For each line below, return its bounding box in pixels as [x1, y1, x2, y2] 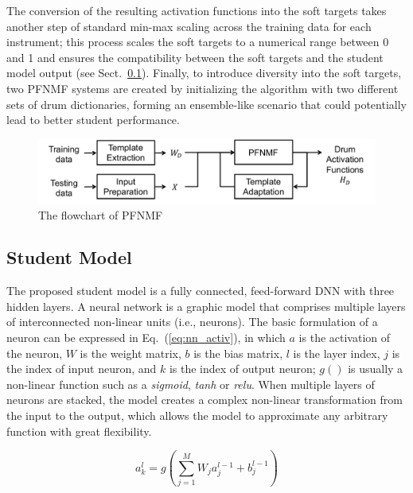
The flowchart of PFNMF [38, 206, 163, 223]
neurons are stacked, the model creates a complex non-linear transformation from [6, 391, 403, 408]
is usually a [348, 360, 403, 377]
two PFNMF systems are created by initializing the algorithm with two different [6, 80, 399, 96]
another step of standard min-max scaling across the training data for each [6, 17, 372, 34]
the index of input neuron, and [6, 360, 157, 377]
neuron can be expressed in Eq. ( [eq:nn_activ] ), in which [6, 329, 286, 346]
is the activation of [298, 329, 391, 346]
